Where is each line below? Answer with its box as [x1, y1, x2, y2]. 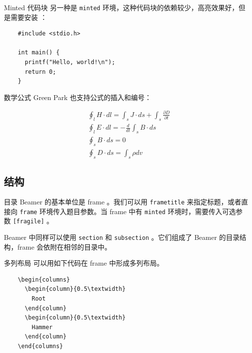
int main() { [17, 49, 60, 56]
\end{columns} [17, 342, 63, 350]
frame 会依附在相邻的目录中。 [17, 241, 112, 252]
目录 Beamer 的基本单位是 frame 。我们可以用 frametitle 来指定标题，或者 [4, 196, 241, 206]
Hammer [32, 323, 53, 331]
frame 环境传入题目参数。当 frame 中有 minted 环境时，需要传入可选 [19, 206, 236, 216]
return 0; [24, 68, 56, 75]
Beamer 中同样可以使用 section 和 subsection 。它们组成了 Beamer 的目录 [4, 232, 240, 242]
